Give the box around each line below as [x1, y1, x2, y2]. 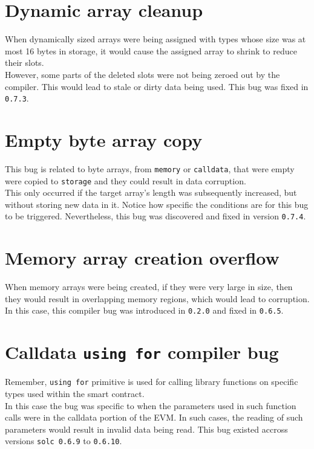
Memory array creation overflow [5, 245, 280, 270]
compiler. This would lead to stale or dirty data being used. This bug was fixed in [5, 80, 309, 92]
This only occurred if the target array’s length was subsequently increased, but [5, 186, 297, 199]
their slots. [5, 56, 44, 69]
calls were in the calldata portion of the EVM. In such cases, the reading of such [5, 411, 303, 424]
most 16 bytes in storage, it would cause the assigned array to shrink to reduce [5, 44, 297, 57]
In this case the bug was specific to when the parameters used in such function [5, 399, 296, 412]
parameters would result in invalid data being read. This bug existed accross [5, 422, 288, 435]
